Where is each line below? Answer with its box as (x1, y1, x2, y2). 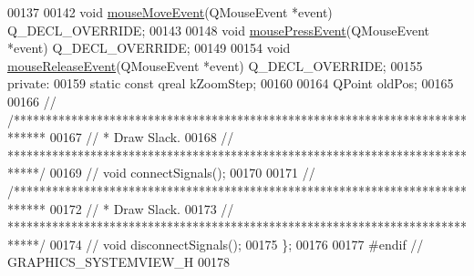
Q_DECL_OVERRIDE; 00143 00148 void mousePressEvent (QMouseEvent (7, 20, 429, 39)
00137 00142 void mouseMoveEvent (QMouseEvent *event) (7, 3, 333, 21)
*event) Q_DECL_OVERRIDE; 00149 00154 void (7, 38, 291, 57)
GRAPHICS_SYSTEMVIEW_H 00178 (7, 252, 230, 271)
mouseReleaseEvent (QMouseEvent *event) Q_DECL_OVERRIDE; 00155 (7, 56, 423, 75)
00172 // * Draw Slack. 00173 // (49, 199, 234, 218)
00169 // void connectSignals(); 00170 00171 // (49, 163, 315, 182)
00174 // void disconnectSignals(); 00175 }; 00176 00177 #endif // (49, 234, 424, 253)
